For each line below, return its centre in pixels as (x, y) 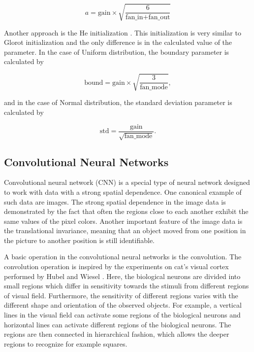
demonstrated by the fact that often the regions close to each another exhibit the (126, 211)
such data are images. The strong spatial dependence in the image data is (115, 201)
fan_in (134, 18)
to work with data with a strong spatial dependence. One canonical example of (123, 192)
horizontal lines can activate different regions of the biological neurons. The (118, 324)
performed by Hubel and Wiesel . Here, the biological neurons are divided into (122, 276)
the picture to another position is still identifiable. (79, 240)
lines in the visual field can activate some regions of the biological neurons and (122, 315)
